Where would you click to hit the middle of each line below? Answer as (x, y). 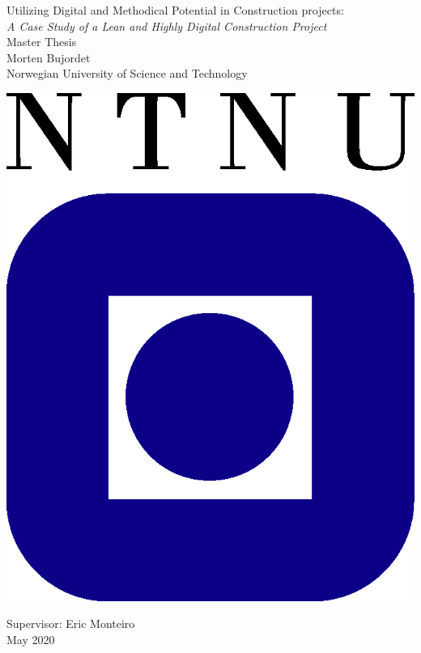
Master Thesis (42, 42)
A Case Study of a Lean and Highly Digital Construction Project (167, 25)
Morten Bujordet (49, 57)
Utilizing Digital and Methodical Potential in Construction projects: (175, 10)
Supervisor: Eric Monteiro (71, 623)
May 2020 (31, 639)
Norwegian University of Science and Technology (127, 73)
